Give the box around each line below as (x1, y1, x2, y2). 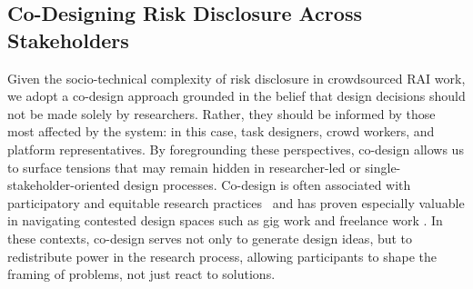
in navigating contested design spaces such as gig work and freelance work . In (7, 211, 443, 230)
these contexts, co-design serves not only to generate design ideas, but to (7, 228, 413, 247)
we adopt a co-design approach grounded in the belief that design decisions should (7, 86, 466, 105)
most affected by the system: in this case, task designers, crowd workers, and (7, 122, 435, 141)
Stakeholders (7, 25, 129, 54)
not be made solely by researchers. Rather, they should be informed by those (7, 104, 436, 123)
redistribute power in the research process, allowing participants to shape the (7, 246, 438, 265)
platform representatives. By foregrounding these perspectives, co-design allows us (7, 139, 464, 158)
